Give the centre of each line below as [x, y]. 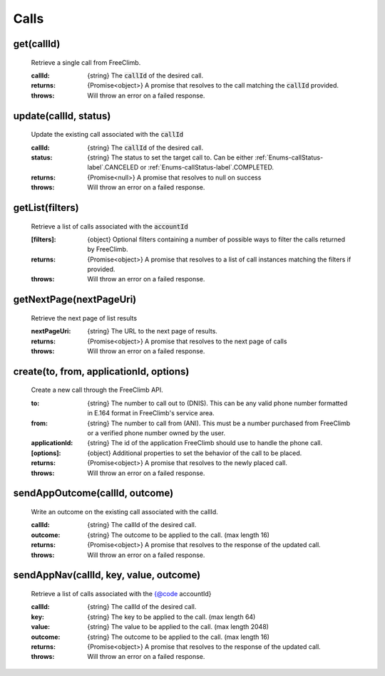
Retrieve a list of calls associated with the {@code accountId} [121, 593]
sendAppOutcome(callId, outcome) [93, 493]
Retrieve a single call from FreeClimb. [86, 62]
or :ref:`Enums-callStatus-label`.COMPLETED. [207, 167]
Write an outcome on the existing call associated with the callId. [125, 511]
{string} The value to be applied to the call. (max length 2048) [178, 627]
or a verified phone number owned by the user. [156, 433]
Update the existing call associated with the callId [107, 135]
